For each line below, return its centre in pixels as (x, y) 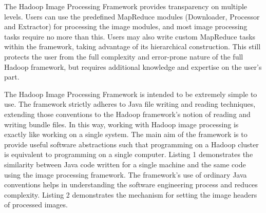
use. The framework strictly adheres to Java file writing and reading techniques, (130, 104)
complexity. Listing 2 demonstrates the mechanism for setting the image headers (131, 194)
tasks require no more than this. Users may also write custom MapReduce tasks (130, 36)
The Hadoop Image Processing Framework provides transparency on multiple (126, 6)
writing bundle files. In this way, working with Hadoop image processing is (121, 124)
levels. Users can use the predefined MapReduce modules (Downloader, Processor (132, 16)
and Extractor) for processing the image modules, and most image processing (126, 26)
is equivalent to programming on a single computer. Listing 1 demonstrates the (129, 154)
